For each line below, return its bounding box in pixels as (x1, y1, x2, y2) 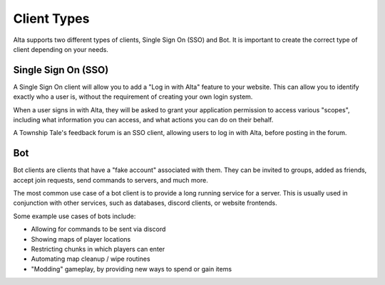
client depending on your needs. (13, 45, 108, 53)
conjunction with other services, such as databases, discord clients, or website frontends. (13, 199, 277, 208)
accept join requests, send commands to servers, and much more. (13, 176, 208, 184)
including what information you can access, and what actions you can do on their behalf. (13, 116, 274, 124)
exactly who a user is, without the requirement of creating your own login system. (13, 92, 253, 101)
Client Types (13, 11, 90, 26)
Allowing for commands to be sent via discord (31, 225, 166, 234)
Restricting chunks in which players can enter (31, 245, 165, 254)
